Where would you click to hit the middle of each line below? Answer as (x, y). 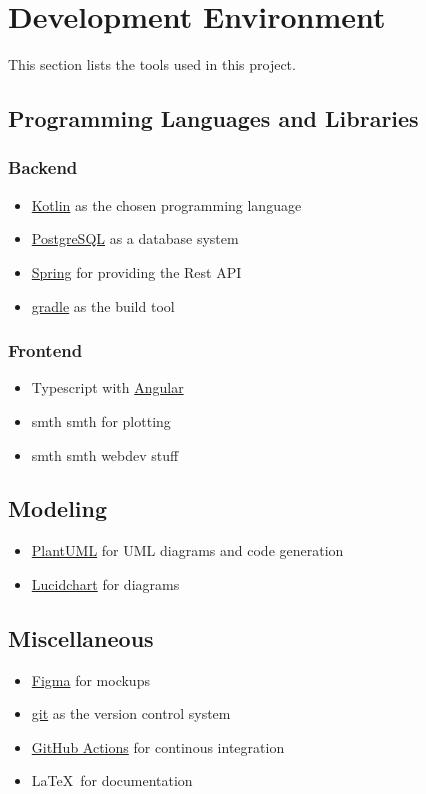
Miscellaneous (81, 637)
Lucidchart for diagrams (105, 583)
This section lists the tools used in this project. (152, 64)
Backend (43, 167)
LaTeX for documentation (112, 780)
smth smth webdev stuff (105, 454)
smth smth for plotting (101, 420)
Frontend (45, 350)
